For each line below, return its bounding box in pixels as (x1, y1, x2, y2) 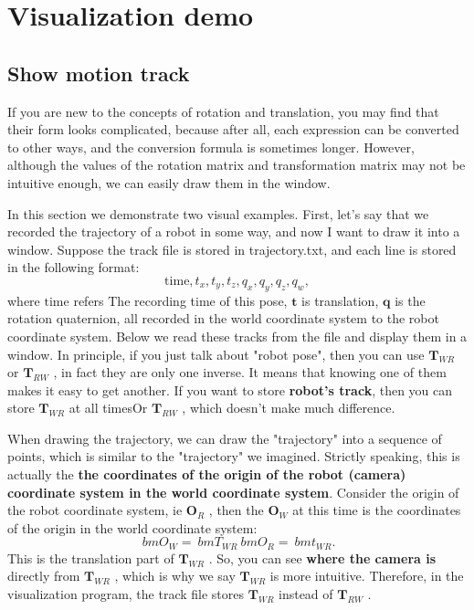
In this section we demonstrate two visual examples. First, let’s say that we (7, 204, 429, 223)
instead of (279, 584, 333, 604)
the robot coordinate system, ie (7, 500, 183, 520)
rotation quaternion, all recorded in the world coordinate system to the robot (7, 309, 439, 328)
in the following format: (7, 258, 140, 277)
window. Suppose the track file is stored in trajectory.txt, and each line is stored (7, 239, 457, 258)
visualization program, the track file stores (7, 584, 244, 604)
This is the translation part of (7, 548, 174, 567)
